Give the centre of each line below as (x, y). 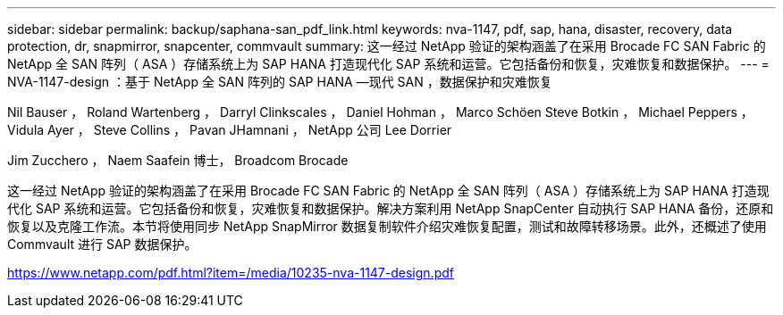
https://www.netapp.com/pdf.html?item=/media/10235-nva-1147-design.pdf (231, 273)
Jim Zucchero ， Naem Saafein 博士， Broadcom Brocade (178, 160)
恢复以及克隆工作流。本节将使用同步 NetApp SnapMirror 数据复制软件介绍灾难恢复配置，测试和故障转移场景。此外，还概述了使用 (387, 226)
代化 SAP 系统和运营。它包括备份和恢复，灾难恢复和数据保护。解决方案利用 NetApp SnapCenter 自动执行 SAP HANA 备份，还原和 (391, 208)
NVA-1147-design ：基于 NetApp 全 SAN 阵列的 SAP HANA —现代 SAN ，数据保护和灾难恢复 (280, 82)
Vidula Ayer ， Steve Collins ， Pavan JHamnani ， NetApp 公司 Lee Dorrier (230, 130)
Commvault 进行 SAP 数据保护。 (102, 244)
